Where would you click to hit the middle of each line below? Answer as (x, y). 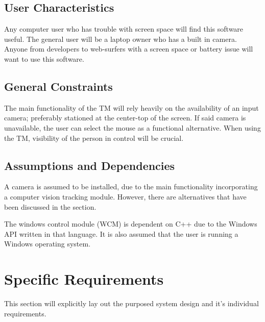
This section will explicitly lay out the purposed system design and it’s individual (131, 303)
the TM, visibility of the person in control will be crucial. (94, 138)
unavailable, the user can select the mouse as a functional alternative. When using (132, 127)
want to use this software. (44, 58)
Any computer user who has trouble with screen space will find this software (124, 29)
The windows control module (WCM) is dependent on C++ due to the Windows (131, 224)
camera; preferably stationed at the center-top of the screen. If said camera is (125, 118)
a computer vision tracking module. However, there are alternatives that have (125, 196)
